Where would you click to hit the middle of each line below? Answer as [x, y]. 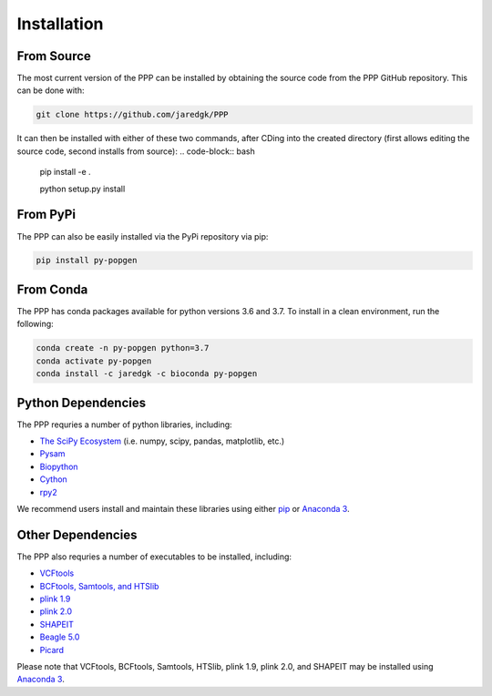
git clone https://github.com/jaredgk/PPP [132, 115]
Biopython [59, 466]
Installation [60, 24]
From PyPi [46, 215]
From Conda [52, 289]
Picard [51, 650]
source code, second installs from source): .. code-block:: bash [136, 151]
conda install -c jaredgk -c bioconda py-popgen [147, 374]
